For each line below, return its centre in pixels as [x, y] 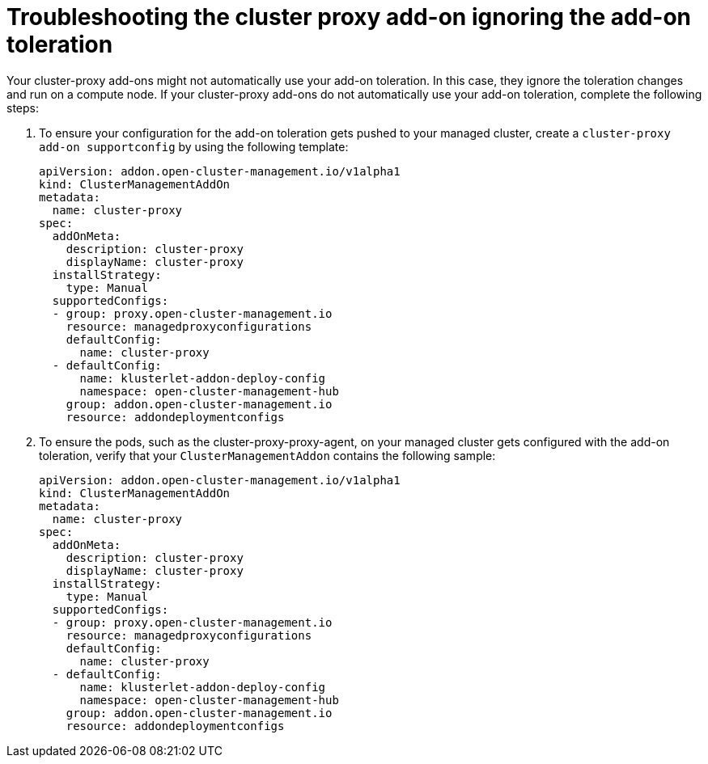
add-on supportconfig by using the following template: [194, 146]
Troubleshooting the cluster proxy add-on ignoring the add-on [349, 17]
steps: [23, 108]
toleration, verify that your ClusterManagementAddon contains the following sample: [267, 455]
